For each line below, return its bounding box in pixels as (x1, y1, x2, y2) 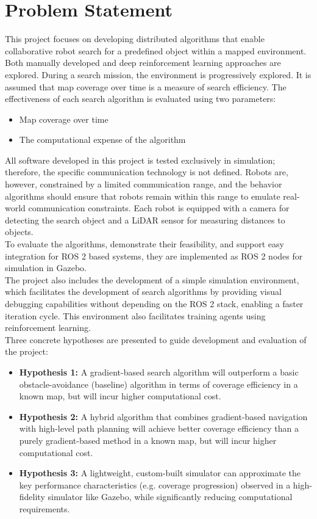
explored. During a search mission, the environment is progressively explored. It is (5, 68, 312, 81)
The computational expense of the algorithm (19, 133, 186, 146)
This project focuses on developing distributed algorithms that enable (5, 32, 265, 45)
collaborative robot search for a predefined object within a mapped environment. (5, 44, 307, 57)
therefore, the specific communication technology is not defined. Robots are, (5, 165, 288, 178)
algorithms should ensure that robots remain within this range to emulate (5, 189, 280, 202)
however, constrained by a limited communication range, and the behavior (5, 178, 282, 191)
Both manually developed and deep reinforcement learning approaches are (5, 56, 281, 69)
